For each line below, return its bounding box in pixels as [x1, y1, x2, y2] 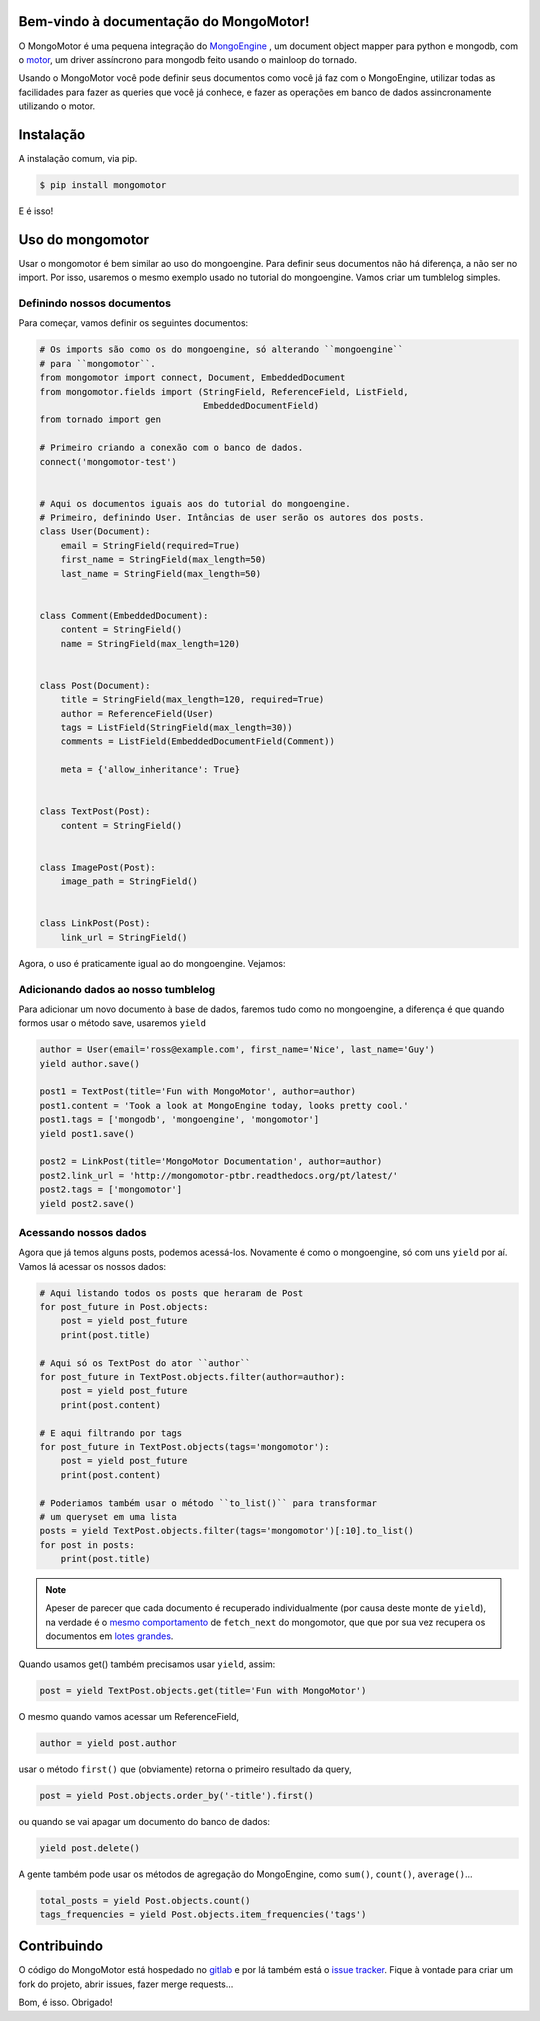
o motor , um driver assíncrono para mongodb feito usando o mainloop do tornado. [18, 53, 357, 65]
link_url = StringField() [60, 931, 188, 943]
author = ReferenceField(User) [60, 708, 214, 719]
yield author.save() [39, 1058, 140, 1069]
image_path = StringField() [60, 876, 199, 887]
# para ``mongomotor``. [39, 358, 157, 369]
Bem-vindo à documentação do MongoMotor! [18, 13, 310, 30]
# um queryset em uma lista [39, 1511, 177, 1522]
